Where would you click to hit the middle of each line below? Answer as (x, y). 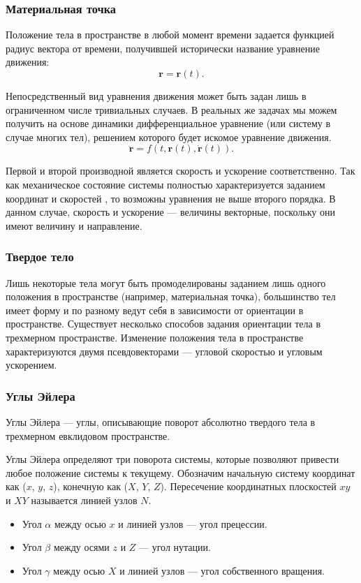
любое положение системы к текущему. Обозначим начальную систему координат (180, 472)
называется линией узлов (84, 500)
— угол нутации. (175, 547)
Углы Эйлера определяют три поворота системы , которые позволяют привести (172, 459)
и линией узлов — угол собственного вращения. (222, 570)
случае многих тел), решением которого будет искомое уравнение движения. (169, 136)
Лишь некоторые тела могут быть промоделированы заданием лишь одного (166, 282)
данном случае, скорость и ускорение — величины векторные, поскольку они (170, 212)
